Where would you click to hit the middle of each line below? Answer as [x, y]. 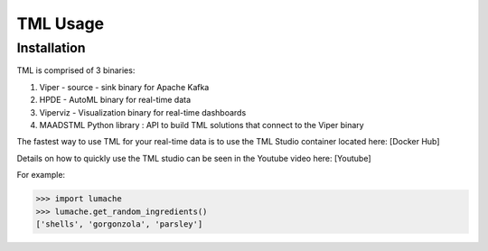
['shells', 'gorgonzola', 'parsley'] [119, 224]
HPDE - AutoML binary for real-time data [115, 100]
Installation [51, 48]
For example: [41, 175]
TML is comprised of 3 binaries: [76, 70]
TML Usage [61, 23]
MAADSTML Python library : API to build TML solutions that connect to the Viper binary [202, 125]
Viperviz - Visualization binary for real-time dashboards [143, 112]
